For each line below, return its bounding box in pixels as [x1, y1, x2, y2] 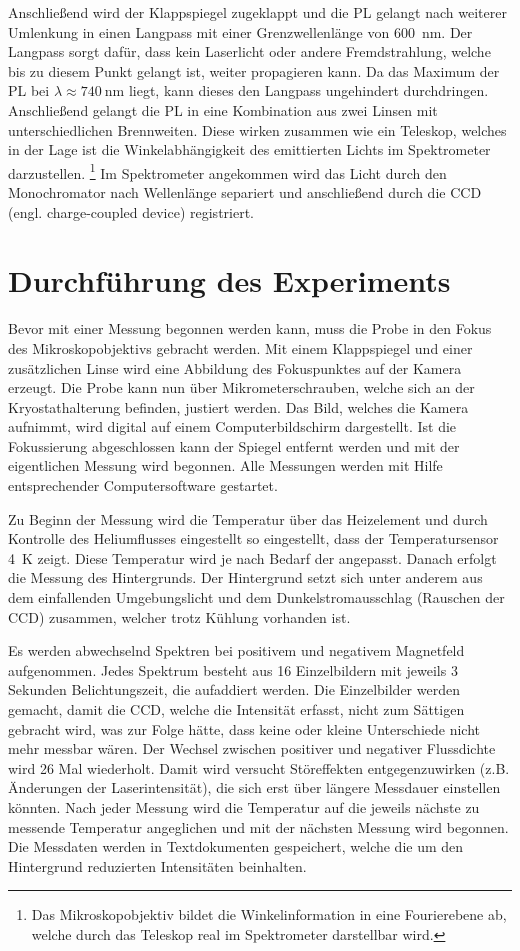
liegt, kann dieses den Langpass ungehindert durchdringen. [128, 80, 489, 101]
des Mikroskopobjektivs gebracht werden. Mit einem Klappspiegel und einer [8, 337, 473, 358]
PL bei [8, 80, 50, 101]
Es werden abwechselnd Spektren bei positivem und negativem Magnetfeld [8, 640, 465, 661]
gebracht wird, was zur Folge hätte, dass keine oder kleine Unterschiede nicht [8, 718, 480, 739]
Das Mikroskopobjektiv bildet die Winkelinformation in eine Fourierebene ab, [31, 904, 507, 925]
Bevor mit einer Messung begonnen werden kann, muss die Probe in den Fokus [8, 318, 492, 339]
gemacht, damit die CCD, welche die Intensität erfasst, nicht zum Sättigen [8, 699, 465, 719]
